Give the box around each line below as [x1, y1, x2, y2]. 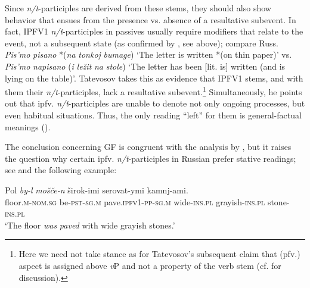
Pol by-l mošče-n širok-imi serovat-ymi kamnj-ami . [5, 183, 188, 196]
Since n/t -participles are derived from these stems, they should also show [5, 2, 271, 14]
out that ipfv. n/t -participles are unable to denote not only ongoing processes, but [5, 97, 305, 109]
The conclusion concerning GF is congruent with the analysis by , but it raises [5, 140, 292, 153]
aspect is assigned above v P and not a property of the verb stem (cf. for [18, 259, 281, 271]
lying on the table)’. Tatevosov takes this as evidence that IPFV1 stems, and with [5, 71, 303, 84]
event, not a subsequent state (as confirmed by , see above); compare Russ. [5, 36, 278, 49]
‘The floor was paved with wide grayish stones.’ [5, 218, 175, 231]
